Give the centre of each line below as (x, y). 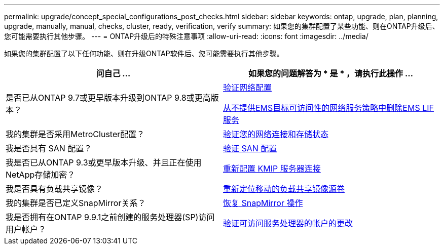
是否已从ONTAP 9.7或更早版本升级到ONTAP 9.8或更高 (108, 98)
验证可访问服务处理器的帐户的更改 (288, 223)
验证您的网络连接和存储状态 (276, 134)
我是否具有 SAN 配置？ (49, 148)
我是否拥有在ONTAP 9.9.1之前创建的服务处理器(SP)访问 (110, 217)
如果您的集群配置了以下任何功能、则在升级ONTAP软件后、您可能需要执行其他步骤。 (144, 53)
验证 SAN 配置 (250, 148)
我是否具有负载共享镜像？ (54, 189)
